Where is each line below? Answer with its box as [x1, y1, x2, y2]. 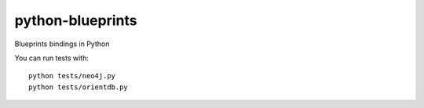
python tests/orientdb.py [28, 82, 129, 92]
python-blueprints [14, 12, 137, 29]
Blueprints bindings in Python [14, 39, 110, 49]
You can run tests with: [14, 53, 90, 63]
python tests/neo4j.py [28, 71, 116, 81]
